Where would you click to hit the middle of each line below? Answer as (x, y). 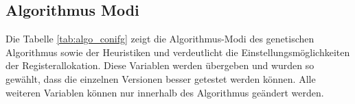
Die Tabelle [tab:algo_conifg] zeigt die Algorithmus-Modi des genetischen (160, 39)
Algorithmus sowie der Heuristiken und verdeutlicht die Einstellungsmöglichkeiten (178, 52)
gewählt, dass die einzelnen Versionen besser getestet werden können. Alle (161, 78)
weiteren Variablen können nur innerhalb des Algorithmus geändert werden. (165, 92)
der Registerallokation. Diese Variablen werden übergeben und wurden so (160, 65)
